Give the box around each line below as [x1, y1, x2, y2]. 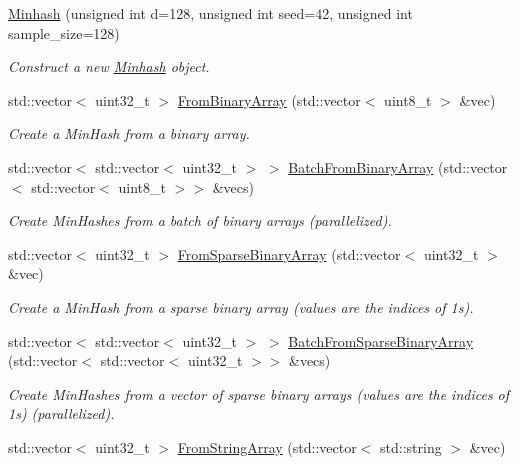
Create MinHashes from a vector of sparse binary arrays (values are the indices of [8, 383, 510, 404]
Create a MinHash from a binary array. [8, 123, 250, 144]
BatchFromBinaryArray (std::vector [288, 156, 508, 177]
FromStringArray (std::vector [177, 436, 357, 457]
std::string [380, 436, 442, 457]
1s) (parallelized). [8, 403, 115, 424]
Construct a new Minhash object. [8, 56, 210, 77]
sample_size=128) [8, 22, 120, 43]
